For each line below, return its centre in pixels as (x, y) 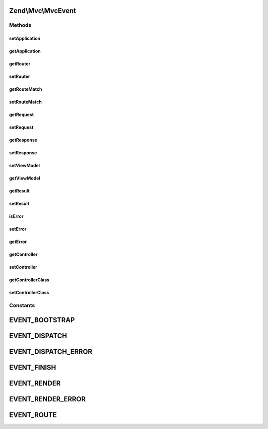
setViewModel (25, 166)
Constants (22, 305)
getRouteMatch (26, 89)
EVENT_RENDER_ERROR (48, 399)
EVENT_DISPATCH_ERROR (51, 351)
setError (18, 229)
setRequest (21, 127)
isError (16, 216)
